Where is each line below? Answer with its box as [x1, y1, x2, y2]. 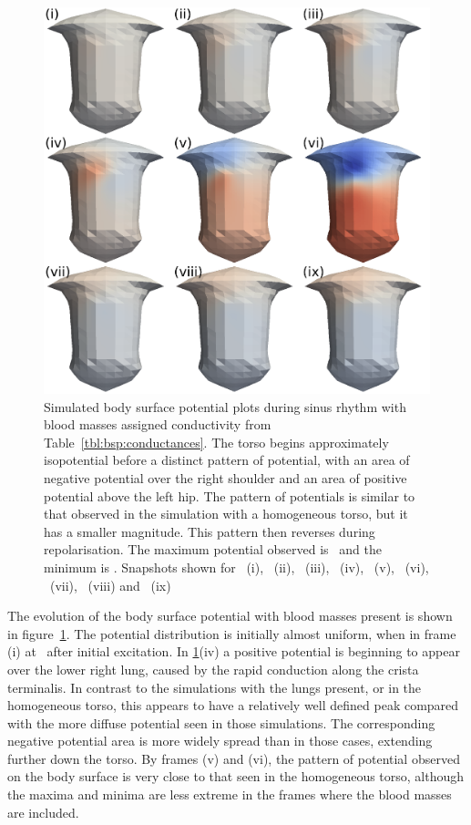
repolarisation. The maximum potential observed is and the [44, 540, 382, 559]
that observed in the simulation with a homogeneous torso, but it [44, 504, 408, 523]
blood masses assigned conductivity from [44, 415, 271, 434]
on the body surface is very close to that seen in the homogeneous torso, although [7, 767, 465, 786]
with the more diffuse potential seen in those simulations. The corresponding [7, 713, 435, 732]
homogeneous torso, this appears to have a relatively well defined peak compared [7, 696, 459, 715]
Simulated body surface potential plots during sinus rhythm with [44, 397, 406, 416]
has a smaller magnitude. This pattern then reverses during [44, 521, 375, 541]
